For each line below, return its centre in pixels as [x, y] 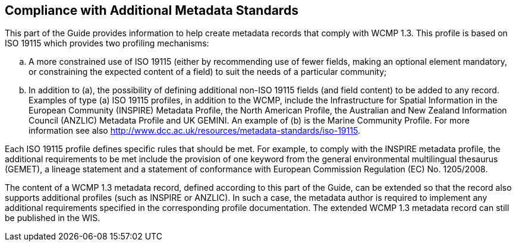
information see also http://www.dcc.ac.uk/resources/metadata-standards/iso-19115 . [194, 131]
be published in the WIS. [53, 218]
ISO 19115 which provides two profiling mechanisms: [107, 43]
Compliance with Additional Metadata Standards [152, 10]
